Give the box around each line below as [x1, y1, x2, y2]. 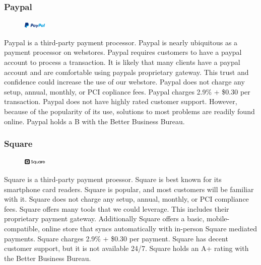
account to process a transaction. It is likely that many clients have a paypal [4, 57, 240, 67]
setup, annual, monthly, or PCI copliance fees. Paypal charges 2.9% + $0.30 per [4, 86, 250, 97]
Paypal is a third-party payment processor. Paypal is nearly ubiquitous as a [4, 37, 238, 47]
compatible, [4, 223, 40, 233]
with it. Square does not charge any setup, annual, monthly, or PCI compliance [4, 194, 249, 204]
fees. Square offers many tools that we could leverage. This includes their [4, 203, 229, 214]
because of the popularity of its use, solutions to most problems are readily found [4, 106, 255, 116]
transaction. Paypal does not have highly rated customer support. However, [4, 96, 237, 107]
